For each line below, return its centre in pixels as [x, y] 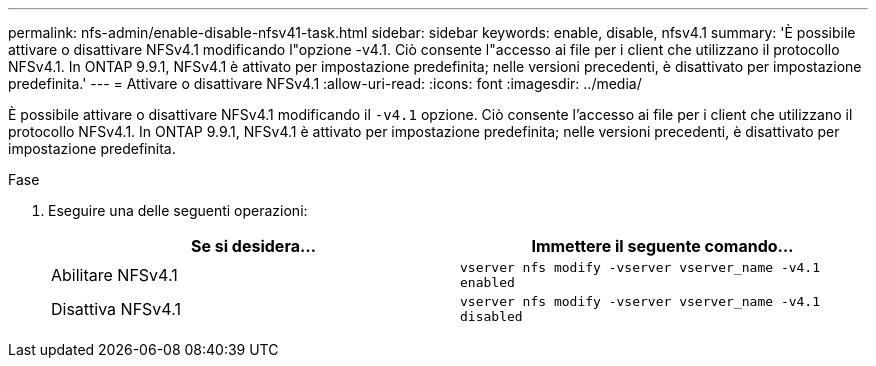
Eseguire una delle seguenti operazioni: [178, 210]
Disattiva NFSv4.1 [116, 309]
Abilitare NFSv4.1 [114, 275]
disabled [491, 316]
